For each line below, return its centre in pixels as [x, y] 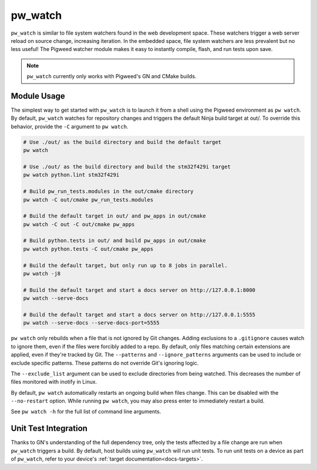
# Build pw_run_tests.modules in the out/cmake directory [108, 192]
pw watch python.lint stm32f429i [71, 175]
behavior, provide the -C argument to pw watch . [70, 126]
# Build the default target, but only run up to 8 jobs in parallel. [125, 265]
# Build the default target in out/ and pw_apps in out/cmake [114, 216]
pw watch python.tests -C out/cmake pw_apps [88, 249]
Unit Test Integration [49, 429]
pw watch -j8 [42, 274]
